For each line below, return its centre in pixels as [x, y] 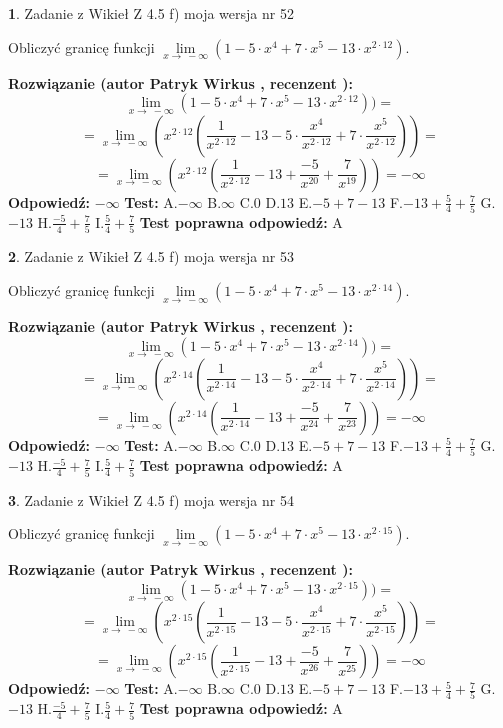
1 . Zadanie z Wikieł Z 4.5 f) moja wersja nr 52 [151, 13]
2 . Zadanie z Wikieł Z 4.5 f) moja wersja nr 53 [151, 256]
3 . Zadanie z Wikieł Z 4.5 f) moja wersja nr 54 [151, 499]
